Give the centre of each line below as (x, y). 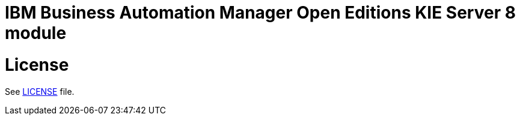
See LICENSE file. (40, 91)
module (36, 33)
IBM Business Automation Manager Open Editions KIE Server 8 (260, 13)
